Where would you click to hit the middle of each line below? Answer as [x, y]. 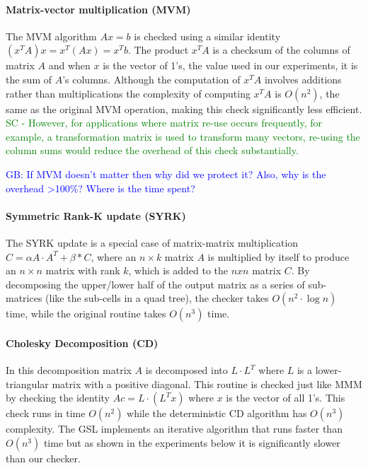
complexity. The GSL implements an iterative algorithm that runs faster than [174, 429]
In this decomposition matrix [69, 370]
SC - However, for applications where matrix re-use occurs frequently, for [164, 123]
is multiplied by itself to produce [278, 256]
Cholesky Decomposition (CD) [82, 343]
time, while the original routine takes [86, 314]
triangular [27, 384]
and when [69, 65]
